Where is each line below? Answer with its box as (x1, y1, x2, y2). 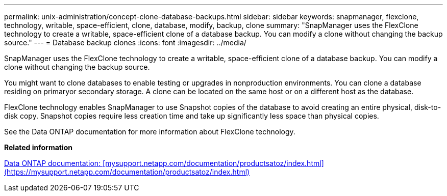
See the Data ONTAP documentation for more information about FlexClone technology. (4, 127, 295, 136)
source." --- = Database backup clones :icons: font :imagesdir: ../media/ (4, 38, 246, 47)
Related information (4, 143, 73, 152)
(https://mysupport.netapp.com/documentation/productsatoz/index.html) (4, 167, 250, 176)
